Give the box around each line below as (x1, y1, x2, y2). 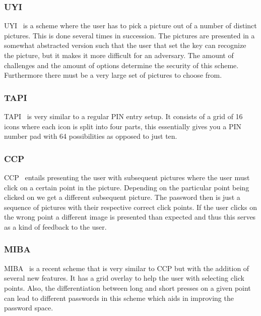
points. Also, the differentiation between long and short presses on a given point (4, 282, 251, 293)
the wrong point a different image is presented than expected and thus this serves (4, 212, 256, 222)
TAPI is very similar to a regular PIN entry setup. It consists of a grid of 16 (4, 111, 243, 121)
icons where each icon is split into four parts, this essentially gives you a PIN (4, 121, 242, 131)
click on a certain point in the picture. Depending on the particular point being (4, 182, 249, 192)
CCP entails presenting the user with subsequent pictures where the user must (4, 172, 250, 182)
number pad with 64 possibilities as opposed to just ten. (4, 131, 177, 141)
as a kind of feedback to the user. (4, 221, 107, 232)
